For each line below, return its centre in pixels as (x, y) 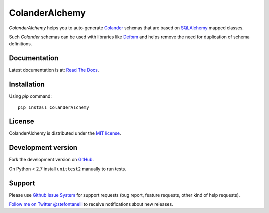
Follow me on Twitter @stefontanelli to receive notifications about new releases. (91, 204)
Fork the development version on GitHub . (52, 160)
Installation (27, 84)
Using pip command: (31, 96)
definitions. (21, 44)
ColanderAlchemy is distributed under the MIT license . (65, 133)
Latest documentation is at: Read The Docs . (54, 70)
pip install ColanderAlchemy (54, 107)
